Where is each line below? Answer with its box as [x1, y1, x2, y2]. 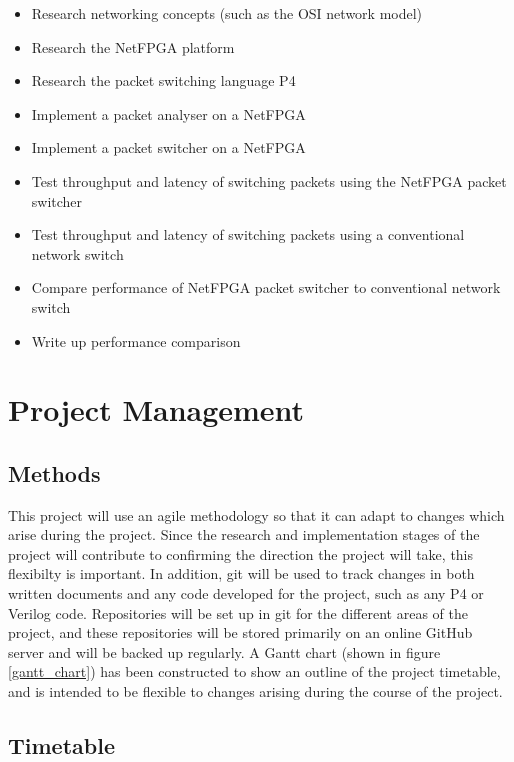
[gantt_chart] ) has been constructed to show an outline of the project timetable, [8, 661, 501, 682]
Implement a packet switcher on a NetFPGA [31, 137, 306, 158]
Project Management [8, 389, 305, 430]
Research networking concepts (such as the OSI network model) [31, 3, 423, 23]
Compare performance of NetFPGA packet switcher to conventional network [31, 277, 501, 298]
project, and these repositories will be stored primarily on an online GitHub [8, 622, 473, 643]
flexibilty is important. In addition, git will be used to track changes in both [8, 563, 475, 584]
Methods [8, 457, 101, 488]
